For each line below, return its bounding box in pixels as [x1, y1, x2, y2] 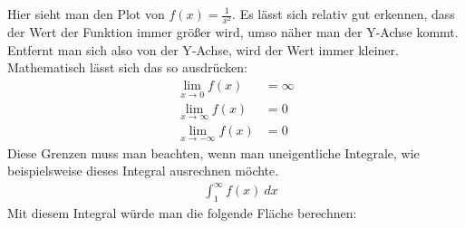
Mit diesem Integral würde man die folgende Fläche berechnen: [7, 204, 357, 223]
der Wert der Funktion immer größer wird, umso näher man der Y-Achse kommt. [7, 23, 459, 42]
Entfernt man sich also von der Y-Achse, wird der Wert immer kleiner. [7, 40, 399, 59]
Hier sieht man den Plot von [7, 5, 165, 23]
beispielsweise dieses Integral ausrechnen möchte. [7, 161, 279, 180]
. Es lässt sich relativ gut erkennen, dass [232, 5, 455, 23]
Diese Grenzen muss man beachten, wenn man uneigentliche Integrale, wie [7, 143, 420, 162]
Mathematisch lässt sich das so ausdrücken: [7, 58, 247, 77]
